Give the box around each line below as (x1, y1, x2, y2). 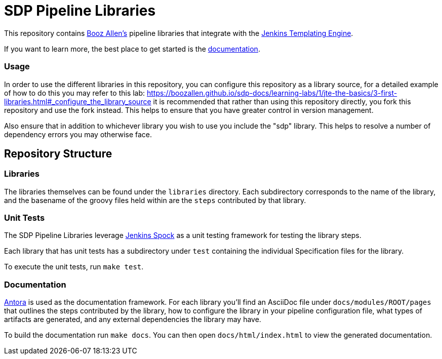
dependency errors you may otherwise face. (4, 130, 152, 139)
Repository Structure (4, 147, 112, 160)
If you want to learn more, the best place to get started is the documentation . (4, 44, 260, 53)
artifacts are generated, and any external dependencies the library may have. (4, 315, 261, 324)
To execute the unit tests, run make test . (4, 262, 144, 271)
